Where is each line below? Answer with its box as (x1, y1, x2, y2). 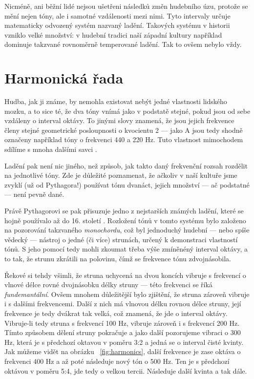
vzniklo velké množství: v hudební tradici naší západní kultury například (4, 29, 222, 40)
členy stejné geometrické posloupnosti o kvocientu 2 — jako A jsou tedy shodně (4, 125, 243, 135)
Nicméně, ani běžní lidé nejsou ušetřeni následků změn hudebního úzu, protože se (4, 1, 248, 11)
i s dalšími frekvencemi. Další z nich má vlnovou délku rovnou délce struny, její (4, 298, 241, 309)
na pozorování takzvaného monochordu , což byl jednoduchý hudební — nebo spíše (4, 225, 250, 235)
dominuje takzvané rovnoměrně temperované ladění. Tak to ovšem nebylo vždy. (4, 39, 242, 49)
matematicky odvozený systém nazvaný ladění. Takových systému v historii (4, 20, 230, 30)
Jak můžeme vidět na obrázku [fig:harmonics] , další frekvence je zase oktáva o (4, 346, 241, 357)
